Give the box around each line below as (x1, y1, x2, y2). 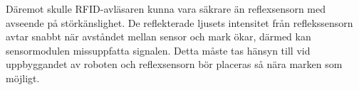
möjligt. (6, 70, 40, 85)
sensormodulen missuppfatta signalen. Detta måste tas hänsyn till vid (6, 43, 311, 57)
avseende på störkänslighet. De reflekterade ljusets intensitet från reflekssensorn (6, 15, 353, 30)
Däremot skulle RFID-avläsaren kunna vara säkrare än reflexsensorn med (6, 1, 326, 16)
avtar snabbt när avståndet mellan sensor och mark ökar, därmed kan (6, 29, 311, 44)
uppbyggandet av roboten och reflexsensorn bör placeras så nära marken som (6, 57, 343, 72)
